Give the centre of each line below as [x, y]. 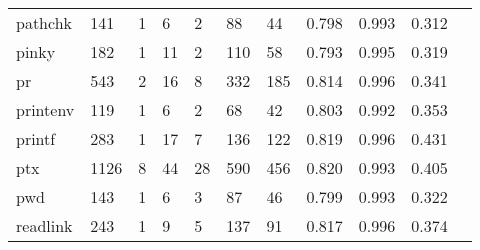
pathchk [44, 22]
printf [36, 138]
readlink [44, 225]
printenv [45, 109]
